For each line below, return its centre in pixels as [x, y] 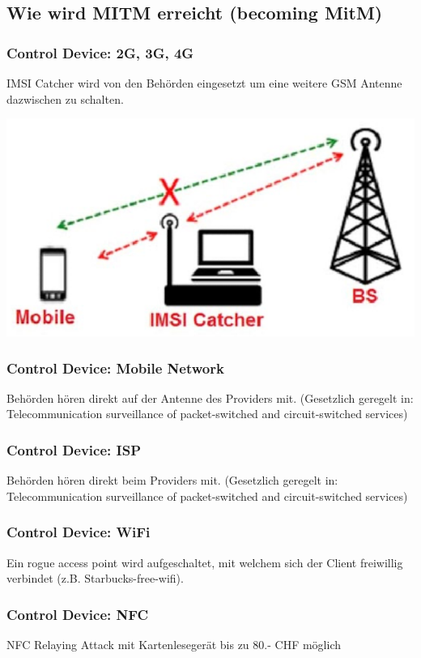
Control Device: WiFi [79, 532]
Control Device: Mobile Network [115, 367]
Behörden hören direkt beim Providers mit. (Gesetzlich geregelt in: [172, 480]
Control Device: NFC [78, 614]
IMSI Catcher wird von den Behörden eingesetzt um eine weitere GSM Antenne [204, 83]
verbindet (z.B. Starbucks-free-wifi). [95, 578]
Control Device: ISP [74, 449]
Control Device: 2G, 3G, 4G [100, 52]
